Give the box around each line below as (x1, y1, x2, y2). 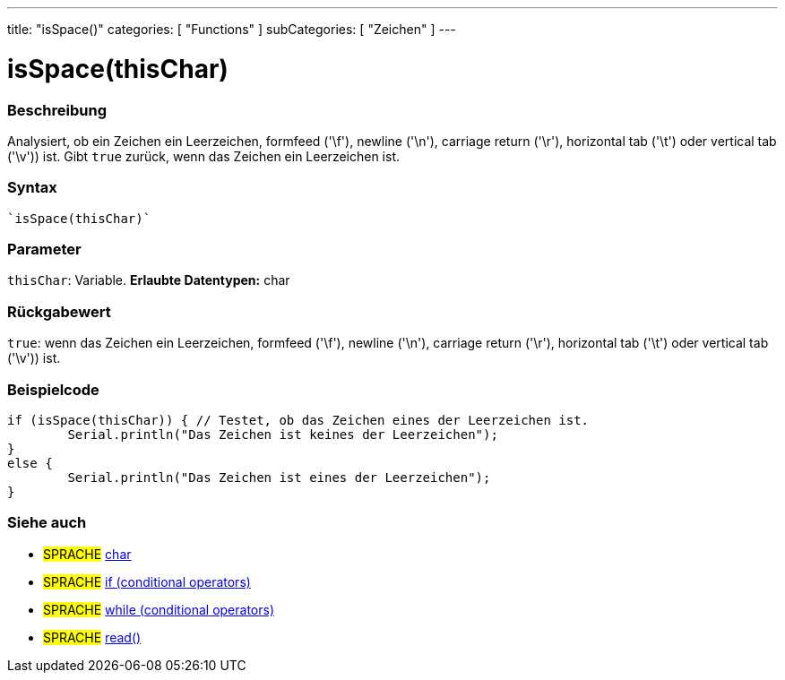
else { (7, 455, 53, 470)
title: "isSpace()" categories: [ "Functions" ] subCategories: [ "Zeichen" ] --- (7, 22, 456, 37)
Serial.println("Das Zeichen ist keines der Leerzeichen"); (67, 426, 498, 442)
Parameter (7, 240, 82, 258)
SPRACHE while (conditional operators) (43, 601, 274, 617)
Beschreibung (7, 100, 108, 119)
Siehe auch (7, 513, 87, 532)
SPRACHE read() (43, 629, 142, 645)
